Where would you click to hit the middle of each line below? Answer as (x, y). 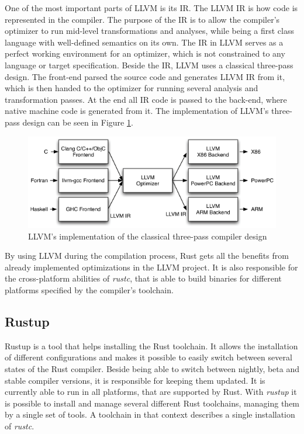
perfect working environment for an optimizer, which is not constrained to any (145, 53)
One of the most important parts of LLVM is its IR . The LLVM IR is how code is (151, 8)
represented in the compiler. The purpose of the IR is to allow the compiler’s (142, 19)
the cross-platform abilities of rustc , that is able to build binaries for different (143, 278)
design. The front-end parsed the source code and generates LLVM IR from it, (145, 76)
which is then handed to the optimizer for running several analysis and (132, 88)
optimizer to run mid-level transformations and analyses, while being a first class (150, 31)
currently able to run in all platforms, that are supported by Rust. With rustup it (151, 392)
